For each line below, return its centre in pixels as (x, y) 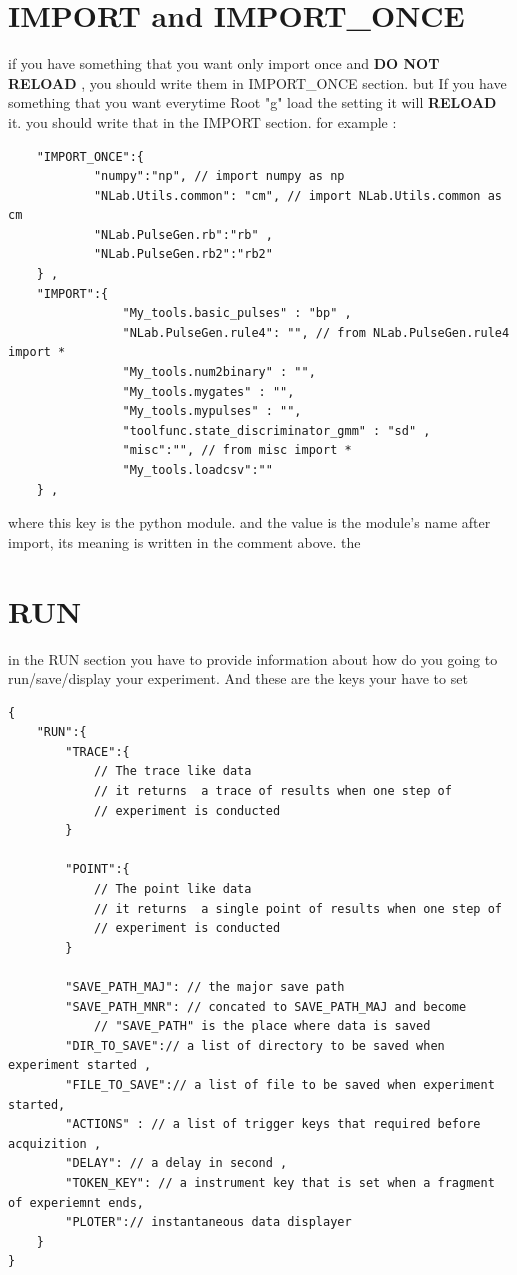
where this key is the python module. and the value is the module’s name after (249, 522)
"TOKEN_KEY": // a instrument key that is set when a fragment (280, 1182)
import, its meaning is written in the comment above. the (184, 541)
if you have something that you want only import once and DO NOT (224, 63)
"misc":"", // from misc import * (237, 450)
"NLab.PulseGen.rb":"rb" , (183, 234)
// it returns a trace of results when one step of (272, 791)
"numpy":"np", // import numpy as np (219, 176)
